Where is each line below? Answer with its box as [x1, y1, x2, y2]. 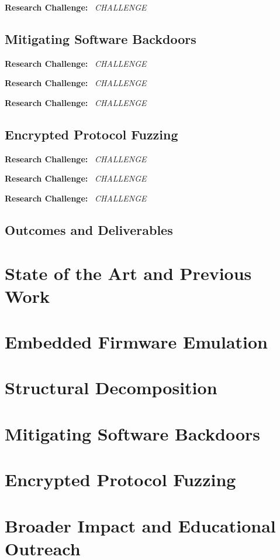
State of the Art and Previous [5, 261, 252, 285]
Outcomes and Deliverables [5, 220, 173, 238]
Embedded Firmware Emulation [5, 330, 268, 354]
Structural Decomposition [5, 375, 217, 399]
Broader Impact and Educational [5, 513, 276, 537]
